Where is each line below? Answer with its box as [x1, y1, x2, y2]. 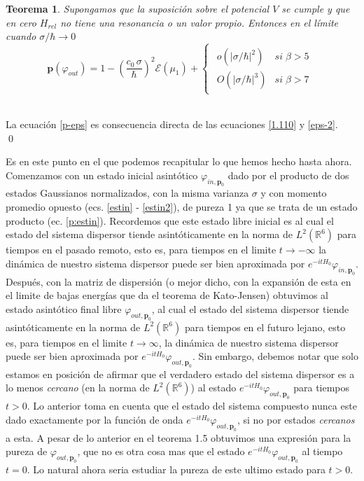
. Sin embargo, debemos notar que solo [192, 349, 358, 363]
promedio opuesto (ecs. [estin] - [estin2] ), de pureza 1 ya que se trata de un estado [6, 200, 358, 214]
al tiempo [302, 444, 343, 459]
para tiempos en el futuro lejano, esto [184, 319, 346, 334]
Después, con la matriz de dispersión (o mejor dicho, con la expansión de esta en [6, 274, 351, 288]
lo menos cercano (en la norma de [6, 380, 150, 395]
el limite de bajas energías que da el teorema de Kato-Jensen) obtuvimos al [6, 288, 328, 302]
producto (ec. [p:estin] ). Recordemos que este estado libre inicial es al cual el [6, 213, 334, 228]
